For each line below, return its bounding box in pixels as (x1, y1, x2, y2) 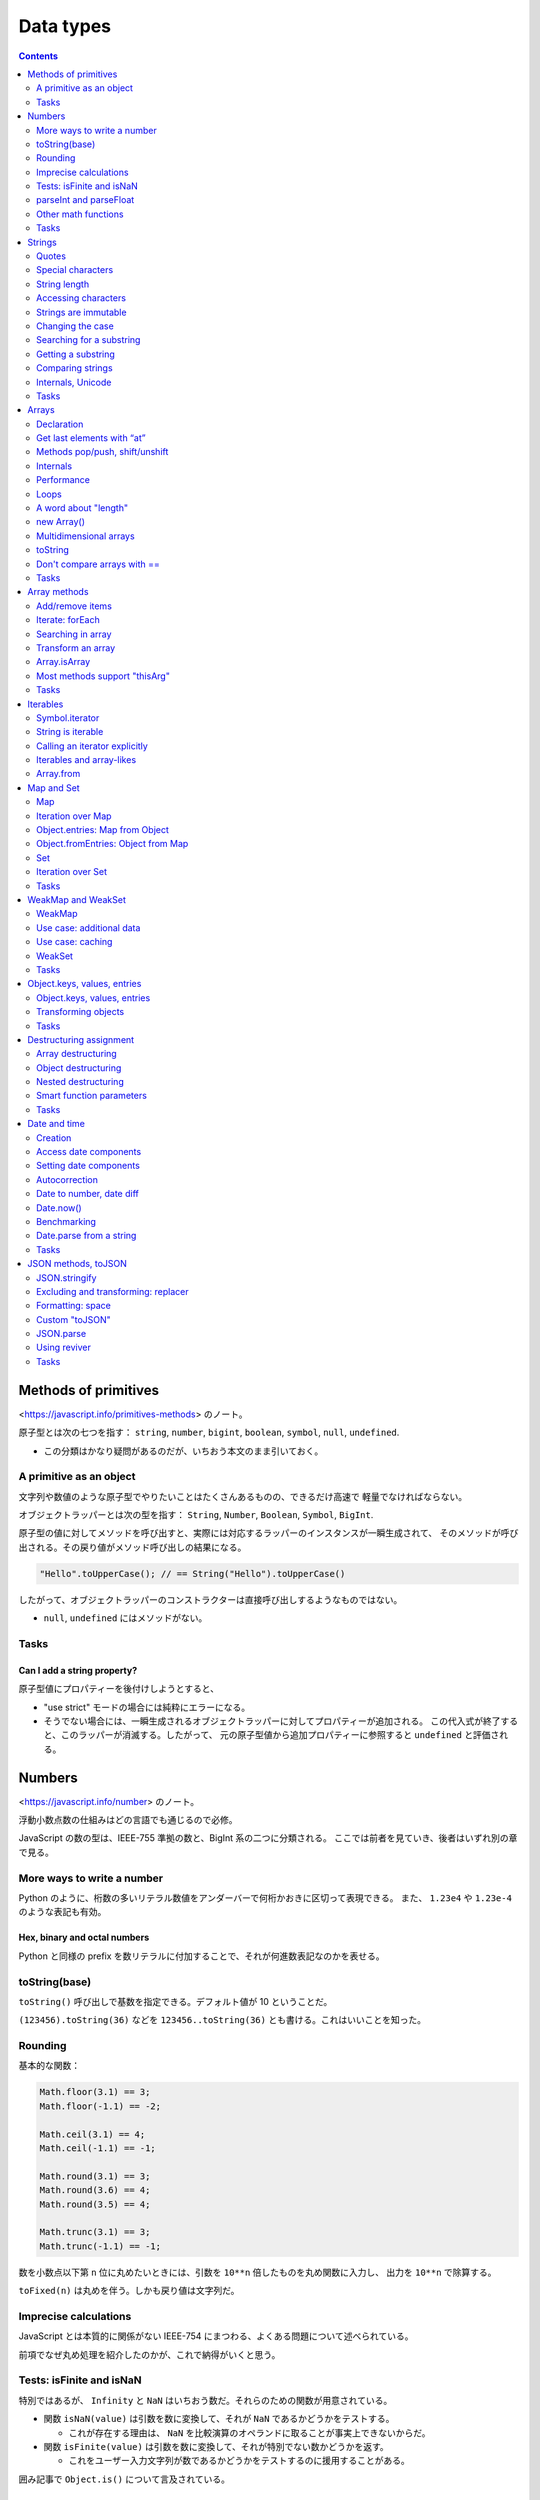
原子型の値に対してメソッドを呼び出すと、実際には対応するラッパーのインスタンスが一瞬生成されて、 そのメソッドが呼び (18, 1527, 519, 1539)
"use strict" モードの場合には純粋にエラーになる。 (43, 1701, 251, 1713)
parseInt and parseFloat (36, 194, 135, 206)
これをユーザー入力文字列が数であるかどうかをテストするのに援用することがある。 (68, 2455, 410, 2467)
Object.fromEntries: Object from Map (36, 838, 189, 850)
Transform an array (36, 641, 116, 654)
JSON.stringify (36, 1271, 97, 1284)
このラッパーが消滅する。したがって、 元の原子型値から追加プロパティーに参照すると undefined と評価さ (60, 1729, 500, 1741)
